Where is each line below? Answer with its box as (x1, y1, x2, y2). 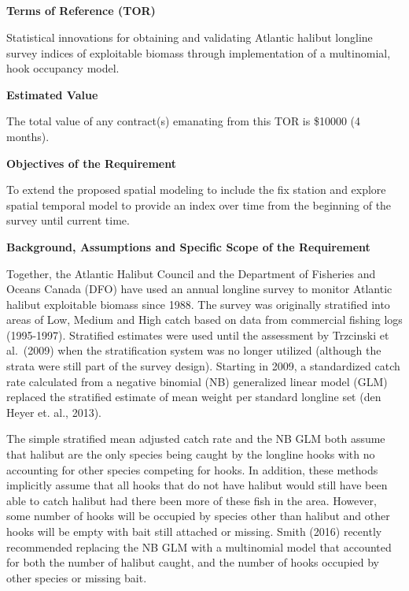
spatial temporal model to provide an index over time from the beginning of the (6, 196, 392, 213)
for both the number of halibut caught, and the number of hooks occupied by (6, 554, 379, 571)
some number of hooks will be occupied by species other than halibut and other (6, 507, 390, 524)
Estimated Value (6, 86, 98, 102)
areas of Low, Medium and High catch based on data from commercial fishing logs (6, 311, 403, 328)
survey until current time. (6, 212, 130, 229)
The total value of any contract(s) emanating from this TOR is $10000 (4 (6, 113, 361, 129)
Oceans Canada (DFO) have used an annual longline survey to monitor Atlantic (6, 281, 392, 297)
